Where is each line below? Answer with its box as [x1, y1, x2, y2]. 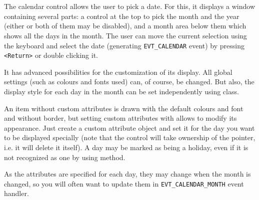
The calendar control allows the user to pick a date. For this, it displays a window [4, 1, 255, 11]
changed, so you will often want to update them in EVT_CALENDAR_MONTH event [4, 178, 244, 189]
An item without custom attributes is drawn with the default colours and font [4, 103, 243, 113]
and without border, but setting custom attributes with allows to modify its [4, 113, 237, 123]
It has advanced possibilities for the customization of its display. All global [4, 66, 232, 77]
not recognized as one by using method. [4, 152, 125, 162]
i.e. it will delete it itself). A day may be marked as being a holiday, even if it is [4, 142, 248, 153]
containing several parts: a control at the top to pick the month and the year [4, 10, 239, 21]
